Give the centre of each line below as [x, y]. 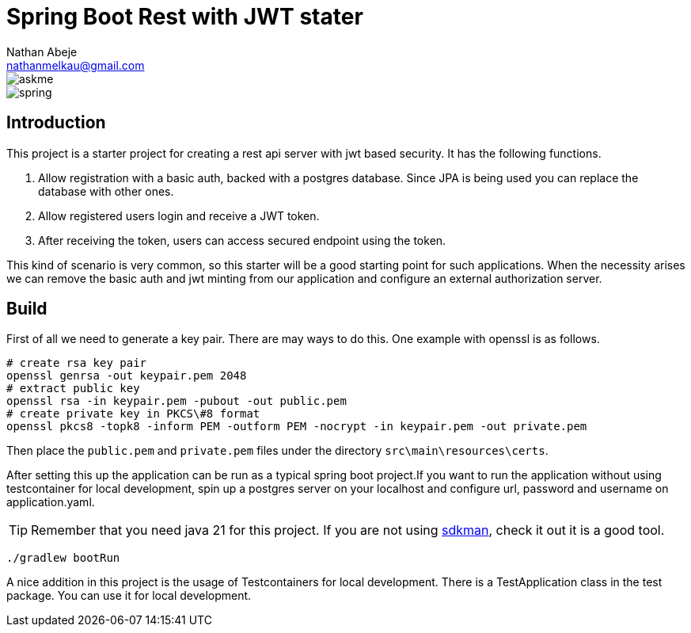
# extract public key [73, 389]
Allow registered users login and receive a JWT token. [179, 215]
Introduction [56, 123]
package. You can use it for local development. [129, 596]
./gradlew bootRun [63, 558]
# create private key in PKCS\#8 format [133, 414]
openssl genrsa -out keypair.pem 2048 [127, 376]
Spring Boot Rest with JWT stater [185, 17]
